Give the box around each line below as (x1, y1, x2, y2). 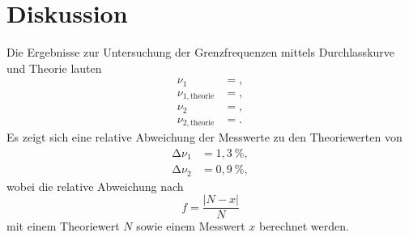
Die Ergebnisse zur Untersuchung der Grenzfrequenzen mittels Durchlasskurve (6, 44, 395, 61)
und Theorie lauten (6, 59, 102, 76)
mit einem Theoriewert (6, 218, 120, 235)
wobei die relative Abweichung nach (6, 177, 184, 194)
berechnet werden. (258, 218, 349, 235)
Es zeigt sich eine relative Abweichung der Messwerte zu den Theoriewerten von (6, 129, 403, 146)
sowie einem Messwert (136, 218, 245, 235)
